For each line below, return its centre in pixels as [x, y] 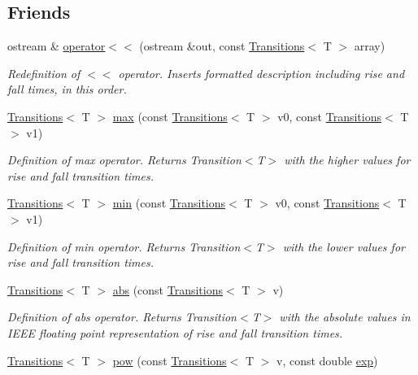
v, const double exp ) [327, 360]
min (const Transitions [169, 203]
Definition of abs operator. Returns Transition [122, 317]
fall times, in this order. [67, 89]
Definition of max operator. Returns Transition [124, 160]
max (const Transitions [170, 116]
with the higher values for [347, 160]
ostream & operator [57, 46]
